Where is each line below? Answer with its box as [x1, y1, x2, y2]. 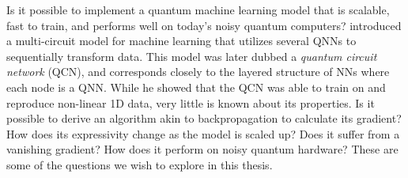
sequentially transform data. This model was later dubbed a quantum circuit [6, 47, 377, 64]
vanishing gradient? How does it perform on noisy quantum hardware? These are [6, 141, 399, 157]
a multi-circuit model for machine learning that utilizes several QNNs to [6, 32, 357, 49]
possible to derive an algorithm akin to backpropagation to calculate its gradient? [6, 110, 402, 127]
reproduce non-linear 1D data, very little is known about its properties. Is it [6, 94, 375, 111]
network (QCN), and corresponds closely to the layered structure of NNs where [6, 63, 390, 80]
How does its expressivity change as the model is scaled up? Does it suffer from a [6, 125, 400, 142]
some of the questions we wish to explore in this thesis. [6, 156, 273, 172]
